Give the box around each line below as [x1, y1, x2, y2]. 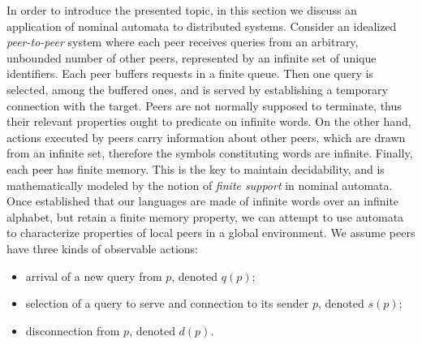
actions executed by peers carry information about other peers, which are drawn [6, 128, 406, 145]
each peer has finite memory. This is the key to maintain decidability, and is [6, 160, 385, 177]
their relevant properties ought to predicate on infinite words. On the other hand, [6, 113, 411, 130]
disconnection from [25, 321, 120, 339]
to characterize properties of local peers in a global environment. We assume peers [6, 224, 416, 241]
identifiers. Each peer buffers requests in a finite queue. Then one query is [6, 65, 373, 82]
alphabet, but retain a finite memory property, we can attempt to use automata [6, 208, 404, 225]
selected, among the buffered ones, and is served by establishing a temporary [6, 80, 388, 97]
